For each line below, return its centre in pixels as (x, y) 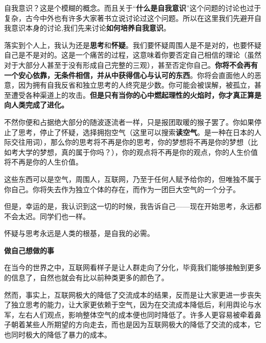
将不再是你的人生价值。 (43, 162)
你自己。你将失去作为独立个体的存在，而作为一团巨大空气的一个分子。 (122, 189)
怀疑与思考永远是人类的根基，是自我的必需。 (79, 233)
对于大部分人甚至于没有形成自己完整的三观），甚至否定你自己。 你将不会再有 (131, 64)
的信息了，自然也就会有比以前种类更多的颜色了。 (86, 278)
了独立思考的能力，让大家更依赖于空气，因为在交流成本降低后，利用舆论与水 (133, 305)
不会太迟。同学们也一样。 (47, 216)
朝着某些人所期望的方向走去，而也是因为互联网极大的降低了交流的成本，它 (136, 324)
